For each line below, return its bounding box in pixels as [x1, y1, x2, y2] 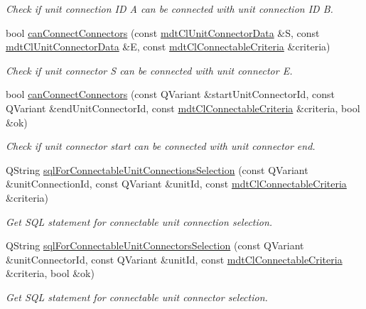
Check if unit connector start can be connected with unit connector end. [6, 139, 316, 153]
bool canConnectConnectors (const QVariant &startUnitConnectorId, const [6, 87, 335, 102]
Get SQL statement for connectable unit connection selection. [6, 214, 273, 229]
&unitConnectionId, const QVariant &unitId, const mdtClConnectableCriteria [6, 176, 347, 191]
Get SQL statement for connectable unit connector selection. [6, 289, 268, 304]
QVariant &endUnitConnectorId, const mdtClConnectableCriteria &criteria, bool [6, 100, 360, 115]
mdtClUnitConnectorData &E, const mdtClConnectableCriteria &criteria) [6, 39, 330, 54]
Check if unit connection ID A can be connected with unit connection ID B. [6, 1, 333, 16]
